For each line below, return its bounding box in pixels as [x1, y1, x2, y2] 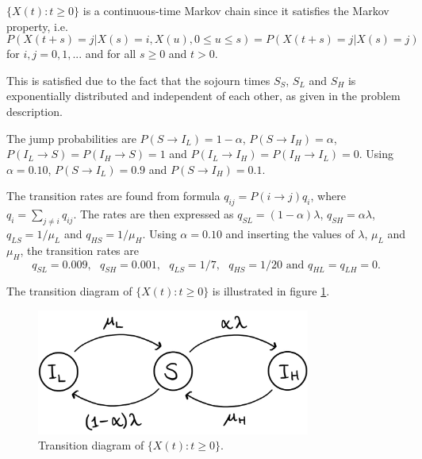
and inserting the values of [225, 225, 355, 241]
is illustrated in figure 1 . [212, 283, 330, 299]
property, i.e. [6, 17, 68, 34]
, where [310, 187, 346, 204]
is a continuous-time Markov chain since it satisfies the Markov [82, 2, 389, 18]
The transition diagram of [6, 283, 132, 299]
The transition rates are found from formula [6, 187, 221, 204]
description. [6, 102, 63, 119]
